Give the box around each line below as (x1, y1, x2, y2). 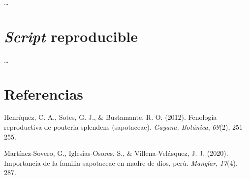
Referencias (4, 83, 84, 104)
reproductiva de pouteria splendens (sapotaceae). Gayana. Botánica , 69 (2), (4, 122, 230, 132)
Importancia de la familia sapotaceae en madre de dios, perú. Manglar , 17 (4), (4, 157, 238, 168)
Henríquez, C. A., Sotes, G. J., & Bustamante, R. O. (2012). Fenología (4, 112, 217, 122)
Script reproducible (4, 26, 138, 46)
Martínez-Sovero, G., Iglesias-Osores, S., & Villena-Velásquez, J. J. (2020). (4, 148, 228, 158)
